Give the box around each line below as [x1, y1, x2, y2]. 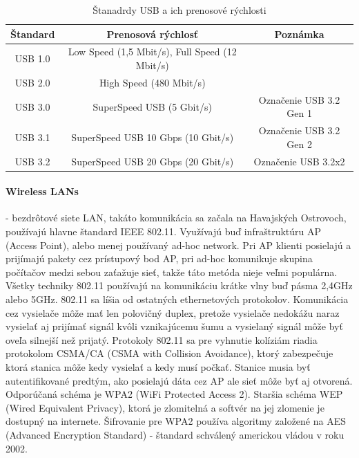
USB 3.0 [14, 99, 50, 113]
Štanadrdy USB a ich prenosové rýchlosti [93, 3, 266, 17]
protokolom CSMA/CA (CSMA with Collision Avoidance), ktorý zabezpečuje [6, 346, 333, 360]
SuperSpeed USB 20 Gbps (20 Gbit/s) [71, 154, 234, 168]
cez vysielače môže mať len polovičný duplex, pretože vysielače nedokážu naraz [6, 305, 340, 320]
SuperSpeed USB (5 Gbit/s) [93, 99, 212, 113]
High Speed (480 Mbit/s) [99, 75, 206, 89]
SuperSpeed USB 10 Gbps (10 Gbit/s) [71, 129, 234, 144]
